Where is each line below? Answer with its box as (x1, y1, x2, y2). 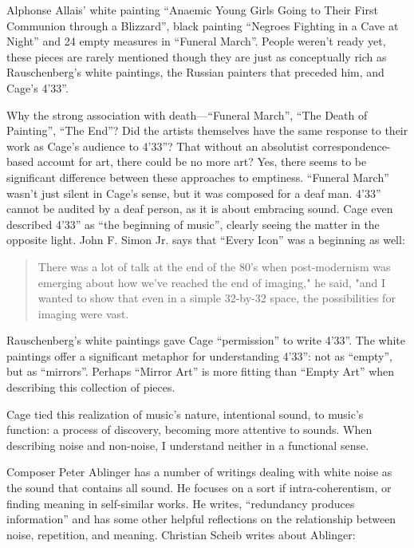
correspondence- (312, 137, 391, 154)
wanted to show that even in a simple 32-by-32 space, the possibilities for (37, 290, 396, 306)
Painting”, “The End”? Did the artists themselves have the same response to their (6, 122, 408, 139)
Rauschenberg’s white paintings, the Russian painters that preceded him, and (6, 64, 384, 81)
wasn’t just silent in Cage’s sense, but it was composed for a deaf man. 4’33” (6, 184, 381, 201)
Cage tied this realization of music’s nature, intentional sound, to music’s (6, 405, 364, 422)
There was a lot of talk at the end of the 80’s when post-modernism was (37, 258, 391, 274)
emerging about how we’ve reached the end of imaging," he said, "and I (37, 274, 386, 290)
